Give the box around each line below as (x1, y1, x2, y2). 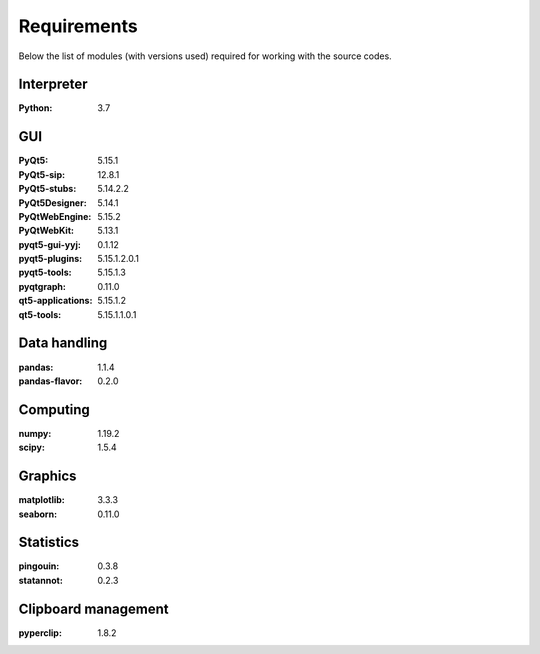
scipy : (18, 441, 45, 454)
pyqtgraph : (18, 280, 67, 292)
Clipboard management (18, 600, 169, 617)
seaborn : (18, 508, 58, 520)
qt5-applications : (18, 295, 93, 307)
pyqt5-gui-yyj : (18, 238, 82, 250)
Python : (18, 102, 53, 114)
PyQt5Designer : (18, 196, 87, 209)
